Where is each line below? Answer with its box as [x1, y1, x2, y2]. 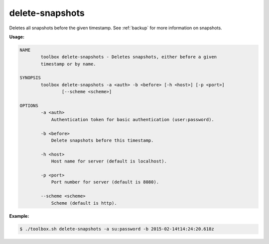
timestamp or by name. [40, 61, 97, 67]
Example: [9, 213, 29, 219]
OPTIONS [19, 103, 38, 109]
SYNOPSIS [19, 75, 41, 81]
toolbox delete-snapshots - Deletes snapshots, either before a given [40, 54, 217, 60]
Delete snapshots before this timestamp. [51, 138, 154, 143]
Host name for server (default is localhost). [51, 159, 167, 164]
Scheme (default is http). [51, 200, 117, 206]
